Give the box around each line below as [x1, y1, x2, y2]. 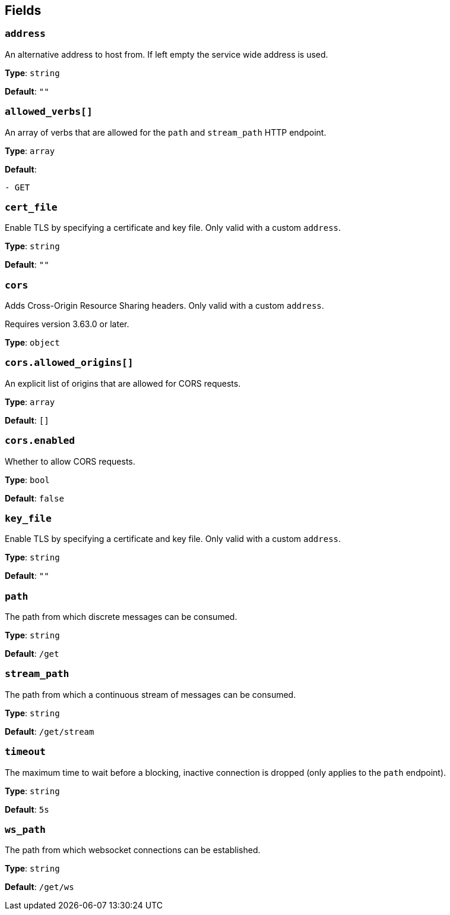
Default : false [5, 493, 64, 503]
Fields [5, 3, 42, 18]
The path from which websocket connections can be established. [5, 845, 261, 856]
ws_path [5, 823, 46, 835]
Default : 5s [5, 804, 49, 814]
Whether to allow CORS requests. [5, 456, 135, 466]
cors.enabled [5, 435, 75, 447]
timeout [5, 746, 46, 758]
